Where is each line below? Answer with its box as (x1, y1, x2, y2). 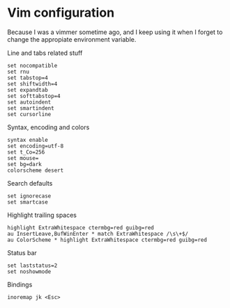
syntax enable (7, 136, 49, 143)
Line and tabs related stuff (7, 49, 83, 57)
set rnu (7, 68, 30, 75)
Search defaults (7, 179, 53, 187)
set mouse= (7, 154, 39, 161)
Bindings (7, 280, 33, 289)
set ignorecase (7, 193, 52, 200)
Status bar (7, 248, 37, 257)
